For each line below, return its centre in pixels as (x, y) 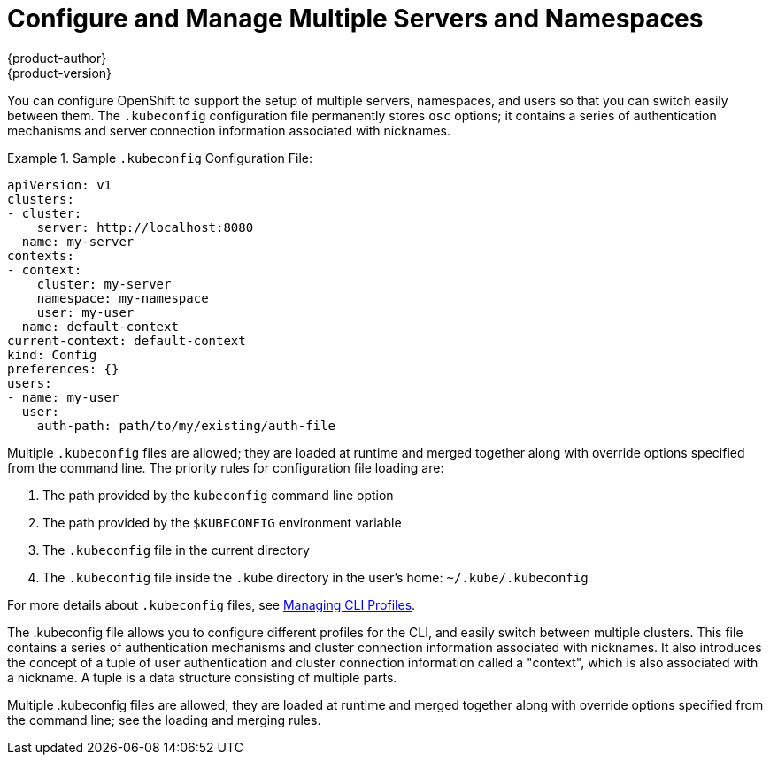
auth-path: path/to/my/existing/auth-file (186, 425)
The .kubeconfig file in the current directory (176, 550)
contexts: (41, 255)
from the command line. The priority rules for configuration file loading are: (226, 467)
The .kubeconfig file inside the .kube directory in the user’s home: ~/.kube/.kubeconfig (316, 577)
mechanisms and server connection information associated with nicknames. (229, 130)
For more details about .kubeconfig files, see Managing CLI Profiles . (212, 604)
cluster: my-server (104, 284)
